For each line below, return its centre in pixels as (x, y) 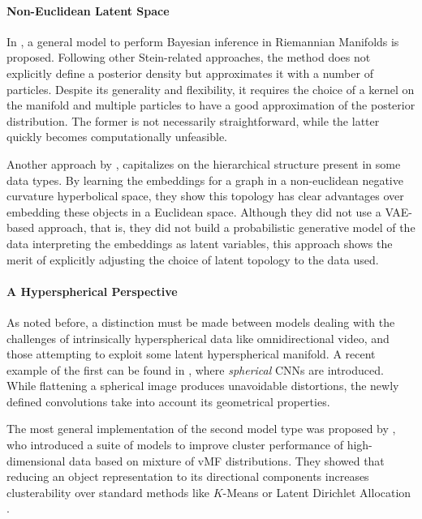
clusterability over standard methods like (108, 492)
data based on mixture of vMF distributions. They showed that (227, 460)
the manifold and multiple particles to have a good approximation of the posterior (211, 105)
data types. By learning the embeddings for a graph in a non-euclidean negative (205, 180)
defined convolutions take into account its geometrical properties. (168, 401)
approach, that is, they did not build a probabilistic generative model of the (226, 227)
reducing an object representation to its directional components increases (188, 476)
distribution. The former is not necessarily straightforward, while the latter (193, 120)
